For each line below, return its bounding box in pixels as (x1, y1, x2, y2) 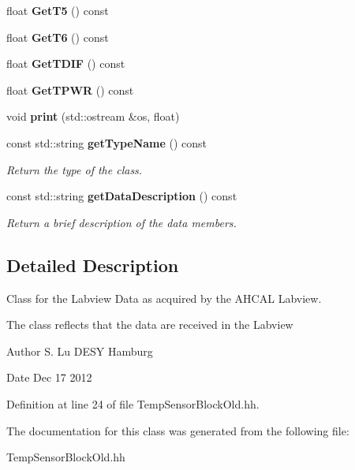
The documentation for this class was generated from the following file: (6, 422, 349, 438)
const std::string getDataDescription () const (6, 188, 237, 204)
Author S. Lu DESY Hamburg (6, 342, 153, 359)
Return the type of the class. (6, 161, 143, 177)
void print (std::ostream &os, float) (6, 108, 180, 125)
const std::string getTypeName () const (6, 134, 207, 151)
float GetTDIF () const (6, 55, 125, 72)
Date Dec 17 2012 (6, 369, 92, 386)
